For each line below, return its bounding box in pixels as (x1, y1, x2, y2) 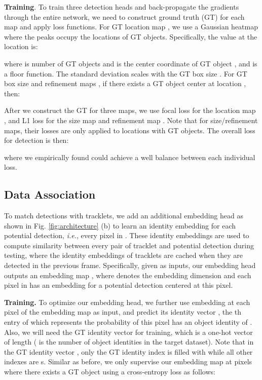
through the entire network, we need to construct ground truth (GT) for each (4, 11, 245, 22)
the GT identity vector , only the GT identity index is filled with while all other (4, 346, 253, 357)
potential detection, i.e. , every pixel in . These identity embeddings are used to (4, 230, 249, 241)
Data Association (4, 186, 96, 202)
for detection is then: (4, 135, 69, 145)
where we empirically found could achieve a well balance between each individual (4, 151, 255, 162)
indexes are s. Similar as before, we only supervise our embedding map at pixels (4, 356, 252, 367)
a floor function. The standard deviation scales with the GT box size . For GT (4, 68, 247, 79)
